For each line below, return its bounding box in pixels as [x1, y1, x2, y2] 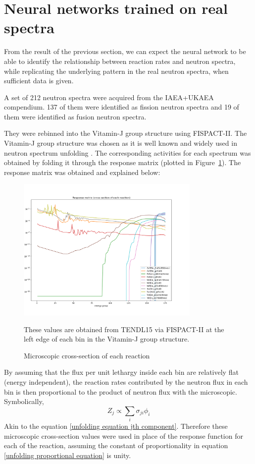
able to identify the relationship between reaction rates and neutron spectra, [4, 56, 236, 66]
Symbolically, [4, 396, 44, 406]
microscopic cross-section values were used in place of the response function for [4, 430, 243, 441]
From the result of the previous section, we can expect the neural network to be [4, 46, 246, 57]
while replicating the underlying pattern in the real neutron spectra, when [4, 65, 229, 76]
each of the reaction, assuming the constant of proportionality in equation [4, 440, 228, 451]
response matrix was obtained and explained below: [4, 167, 160, 177]
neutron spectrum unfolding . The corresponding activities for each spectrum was [4, 147, 251, 158]
